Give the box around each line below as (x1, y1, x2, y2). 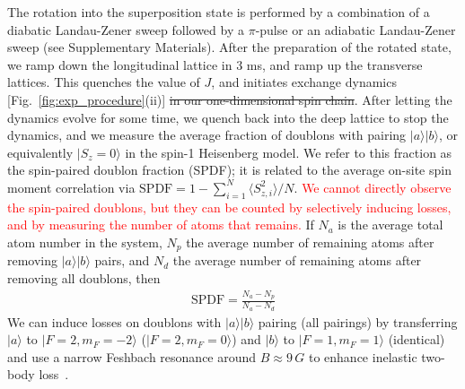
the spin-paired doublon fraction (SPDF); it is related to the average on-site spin (7, 160, 452, 179)
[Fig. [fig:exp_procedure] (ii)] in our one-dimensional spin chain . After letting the (7, 90, 452, 108)
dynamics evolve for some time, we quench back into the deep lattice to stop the (7, 108, 449, 126)
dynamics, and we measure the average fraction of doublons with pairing (7, 125, 407, 144)
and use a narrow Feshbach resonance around (7, 347, 257, 366)
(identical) (388, 330, 445, 349)
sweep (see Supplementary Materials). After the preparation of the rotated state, (7, 38, 452, 56)
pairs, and (94, 251, 150, 270)
